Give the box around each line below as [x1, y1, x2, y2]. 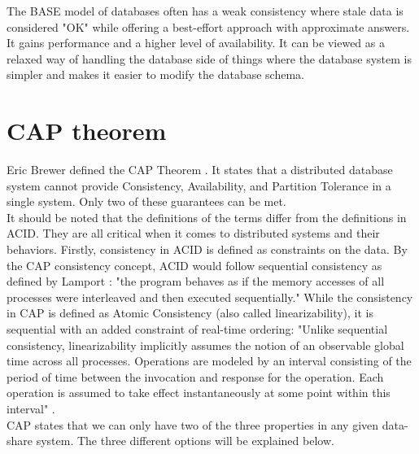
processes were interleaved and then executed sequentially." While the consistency [7, 288, 413, 305]
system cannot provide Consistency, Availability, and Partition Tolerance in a [7, 177, 391, 194]
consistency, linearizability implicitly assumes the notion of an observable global [7, 336, 404, 353]
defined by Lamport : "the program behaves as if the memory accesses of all [7, 273, 385, 290]
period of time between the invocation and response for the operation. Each [7, 368, 384, 385]
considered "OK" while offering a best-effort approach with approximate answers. [7, 18, 410, 35]
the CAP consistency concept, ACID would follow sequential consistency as [7, 256, 382, 273]
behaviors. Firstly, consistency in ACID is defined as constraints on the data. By [7, 241, 408, 258]
